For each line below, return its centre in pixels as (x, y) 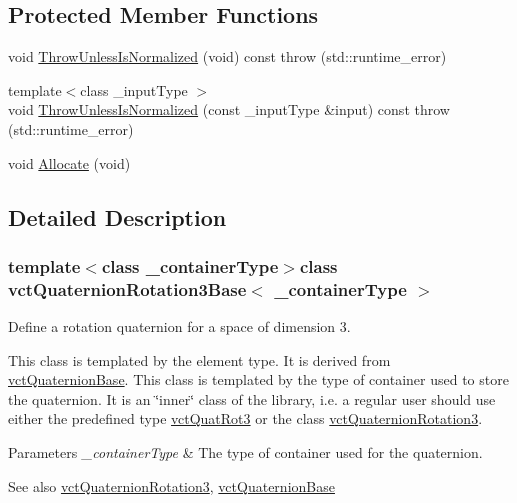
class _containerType (190, 265)
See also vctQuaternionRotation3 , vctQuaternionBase (171, 485)
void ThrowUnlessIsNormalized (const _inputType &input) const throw (229, 109)
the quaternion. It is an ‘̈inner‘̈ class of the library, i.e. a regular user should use (252, 398)
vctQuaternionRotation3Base (127, 288)
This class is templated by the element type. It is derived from (199, 359)
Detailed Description (117, 216)
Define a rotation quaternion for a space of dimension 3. (179, 326)
